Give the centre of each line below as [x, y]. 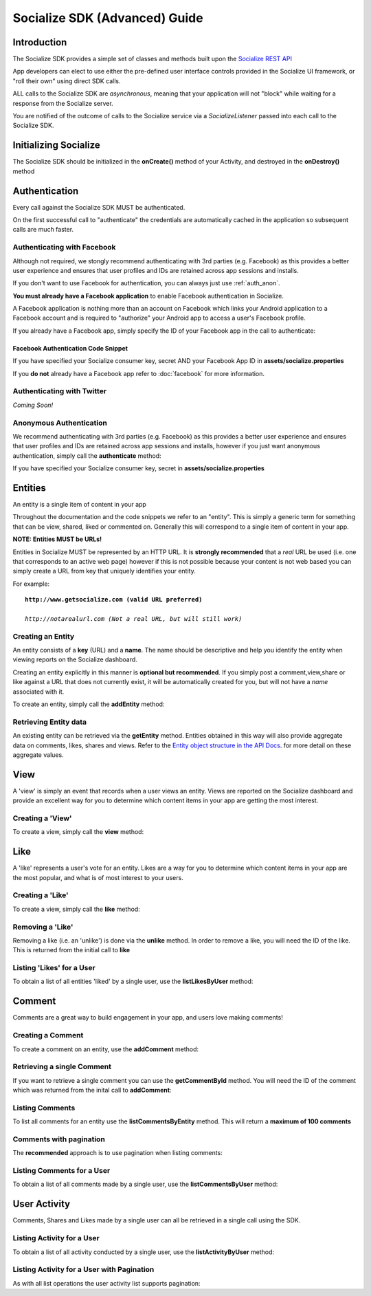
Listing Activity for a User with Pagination [83, 1270]
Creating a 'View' [42, 818]
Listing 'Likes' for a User [54, 968]
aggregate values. [38, 755]
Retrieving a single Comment [62, 1067]
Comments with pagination [59, 1139]
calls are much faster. [43, 230]
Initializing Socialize [57, 145]
